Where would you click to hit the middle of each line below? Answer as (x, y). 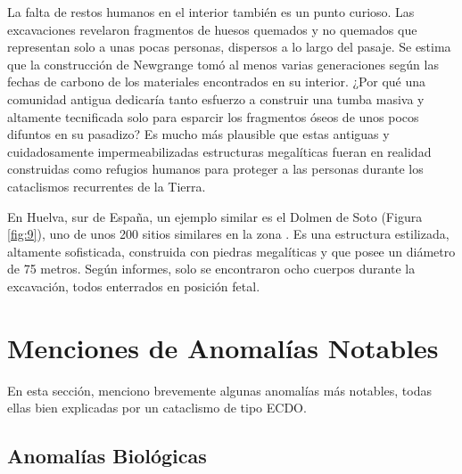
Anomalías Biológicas (107, 456)
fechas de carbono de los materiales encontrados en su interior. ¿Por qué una (217, 82)
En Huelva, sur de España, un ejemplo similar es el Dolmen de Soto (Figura (215, 216)
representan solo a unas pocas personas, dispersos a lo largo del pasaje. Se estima (229, 47)
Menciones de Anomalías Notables (223, 347)
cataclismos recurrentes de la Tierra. (107, 186)
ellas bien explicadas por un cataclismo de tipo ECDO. (157, 408)
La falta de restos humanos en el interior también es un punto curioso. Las (211, 12)
